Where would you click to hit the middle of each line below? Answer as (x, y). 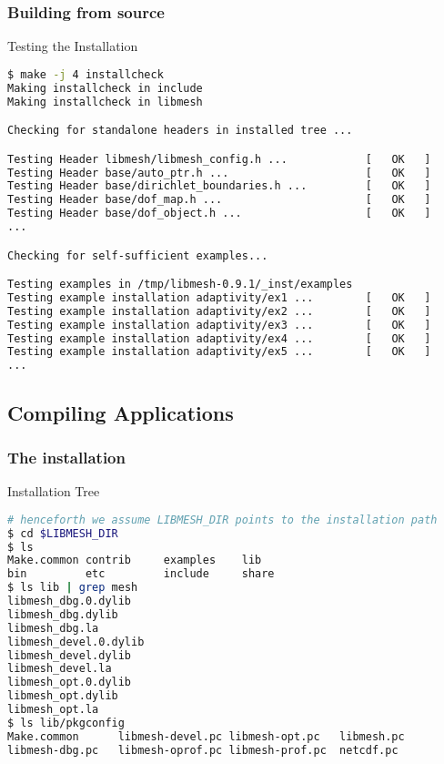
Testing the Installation (73, 46)
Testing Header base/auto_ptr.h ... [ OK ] (219, 173)
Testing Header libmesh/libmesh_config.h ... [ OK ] (219, 159)
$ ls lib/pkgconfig (66, 723)
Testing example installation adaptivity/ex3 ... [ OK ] (219, 325)
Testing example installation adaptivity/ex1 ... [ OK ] (219, 297)
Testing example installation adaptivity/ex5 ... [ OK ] (219, 352)
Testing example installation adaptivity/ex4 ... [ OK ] (219, 338)
